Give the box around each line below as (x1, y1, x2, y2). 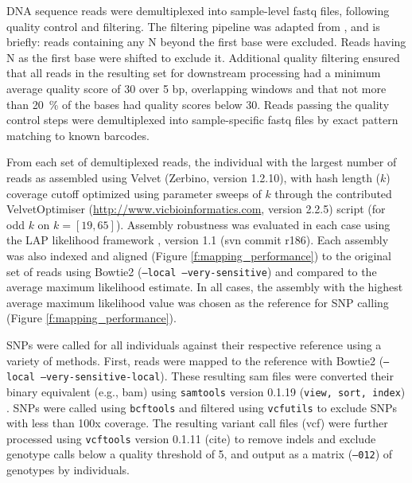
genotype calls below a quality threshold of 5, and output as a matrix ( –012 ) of (6, 446, 393, 462)
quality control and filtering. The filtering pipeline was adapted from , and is (6, 18, 380, 34)
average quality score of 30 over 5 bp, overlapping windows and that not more (6, 80, 387, 96)
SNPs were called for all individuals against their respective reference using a (6, 336, 382, 353)
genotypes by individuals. (6, 462, 130, 478)
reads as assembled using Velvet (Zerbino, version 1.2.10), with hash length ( (6, 169, 381, 185)
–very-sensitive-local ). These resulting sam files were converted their (40, 368, 394, 384)
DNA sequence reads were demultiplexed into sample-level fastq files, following (6, 2, 390, 18)
